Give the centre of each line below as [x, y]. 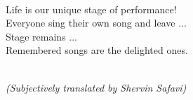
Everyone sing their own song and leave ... [96, 23]
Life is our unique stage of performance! [91, 9]
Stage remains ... [42, 36]
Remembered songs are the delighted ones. [97, 50]
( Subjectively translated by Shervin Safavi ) [96, 87]
